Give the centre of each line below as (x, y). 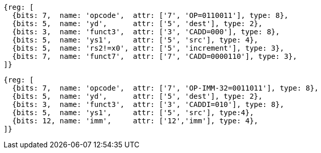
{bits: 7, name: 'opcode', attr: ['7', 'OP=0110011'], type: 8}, (150, 15)
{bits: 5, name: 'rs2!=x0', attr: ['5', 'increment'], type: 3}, (148, 48)
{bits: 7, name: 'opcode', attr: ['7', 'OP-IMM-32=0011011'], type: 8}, (165, 88)
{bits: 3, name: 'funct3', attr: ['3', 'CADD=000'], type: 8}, (146, 32)
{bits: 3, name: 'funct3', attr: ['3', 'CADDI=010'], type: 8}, (148, 104)
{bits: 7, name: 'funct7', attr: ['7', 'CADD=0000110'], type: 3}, (155, 56)
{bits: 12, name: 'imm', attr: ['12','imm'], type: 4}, (135, 121)
